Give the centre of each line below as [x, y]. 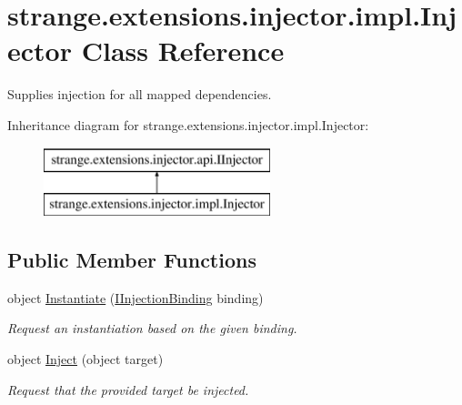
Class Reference [183, 51]
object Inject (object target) [85, 359]
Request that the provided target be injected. [128, 389]
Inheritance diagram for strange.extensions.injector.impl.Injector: [188, 124]
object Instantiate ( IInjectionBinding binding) [136, 297]
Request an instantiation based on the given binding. [152, 328]
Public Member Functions [132, 260]
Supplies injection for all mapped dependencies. [140, 94]
